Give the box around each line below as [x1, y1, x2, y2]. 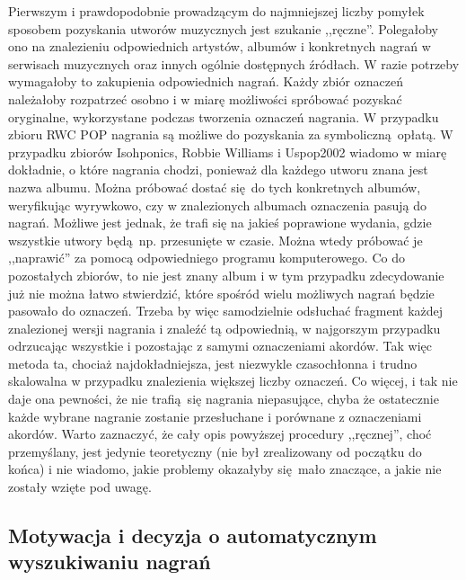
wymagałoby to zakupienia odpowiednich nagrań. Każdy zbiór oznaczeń [8, 72, 403, 91]
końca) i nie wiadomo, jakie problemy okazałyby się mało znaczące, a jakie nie [8, 460, 442, 478]
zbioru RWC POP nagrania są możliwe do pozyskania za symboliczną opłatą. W [8, 125, 453, 144]
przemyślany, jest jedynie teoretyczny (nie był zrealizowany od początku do [8, 442, 422, 460]
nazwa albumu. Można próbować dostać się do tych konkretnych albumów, [8, 177, 421, 196]
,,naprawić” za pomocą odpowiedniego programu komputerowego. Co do [8, 248, 405, 267]
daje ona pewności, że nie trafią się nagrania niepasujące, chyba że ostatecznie [8, 389, 439, 408]
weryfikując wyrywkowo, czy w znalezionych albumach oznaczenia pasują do [8, 195, 427, 214]
